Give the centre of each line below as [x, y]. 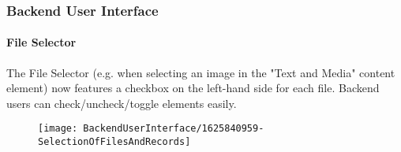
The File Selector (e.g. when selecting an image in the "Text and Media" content [201, 72]
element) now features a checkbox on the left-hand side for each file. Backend [193, 88]
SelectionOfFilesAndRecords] [114, 142]
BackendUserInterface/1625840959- [174, 129]
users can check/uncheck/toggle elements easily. [122, 103]
